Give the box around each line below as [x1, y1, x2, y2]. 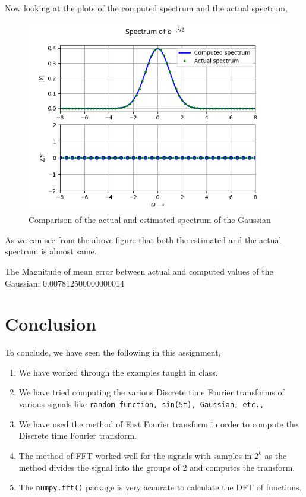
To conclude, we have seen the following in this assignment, [5, 346, 221, 358]
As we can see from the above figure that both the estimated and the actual [5, 233, 282, 246]
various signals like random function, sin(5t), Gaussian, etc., [18, 398, 264, 410]
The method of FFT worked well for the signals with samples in [18, 449, 252, 461]
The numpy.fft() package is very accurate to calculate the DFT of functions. [18, 481, 302, 493]
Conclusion [5, 312, 97, 336]
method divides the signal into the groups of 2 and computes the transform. [18, 461, 295, 473]
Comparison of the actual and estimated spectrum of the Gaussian [29, 213, 271, 226]
